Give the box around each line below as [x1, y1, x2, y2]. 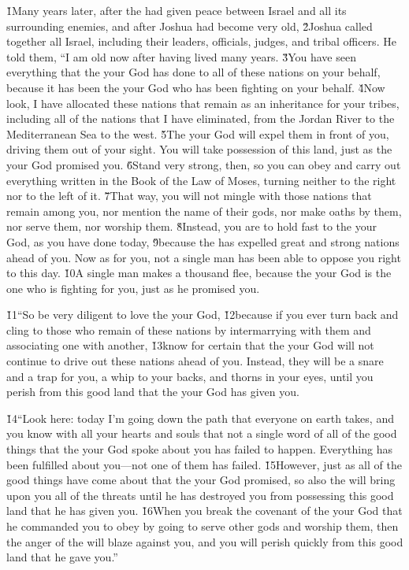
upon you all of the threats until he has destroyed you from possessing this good [6, 487, 394, 503]
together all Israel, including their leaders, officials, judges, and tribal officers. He [6, 33, 396, 50]
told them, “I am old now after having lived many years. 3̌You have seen [6, 48, 356, 65]
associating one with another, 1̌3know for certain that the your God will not [6, 337, 374, 353]
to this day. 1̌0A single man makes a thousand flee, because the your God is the [6, 265, 392, 281]
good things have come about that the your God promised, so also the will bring [6, 472, 396, 488]
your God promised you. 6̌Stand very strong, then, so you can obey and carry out [6, 156, 401, 172]
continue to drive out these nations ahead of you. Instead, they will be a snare [6, 353, 384, 369]
